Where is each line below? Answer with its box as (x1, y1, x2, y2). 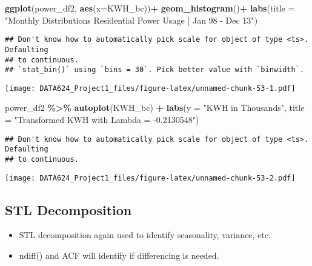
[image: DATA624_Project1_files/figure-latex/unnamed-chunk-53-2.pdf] (5, 173, 296, 182)
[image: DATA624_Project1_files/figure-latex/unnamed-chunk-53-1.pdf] (5, 84, 296, 93)
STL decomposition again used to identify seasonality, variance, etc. (19, 228, 271, 241)
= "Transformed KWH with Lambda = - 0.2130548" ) (5, 113, 199, 126)
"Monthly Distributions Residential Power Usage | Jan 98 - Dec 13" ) (5, 13, 258, 26)
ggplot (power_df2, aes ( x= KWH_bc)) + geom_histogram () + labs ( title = (5, 2, 295, 14)
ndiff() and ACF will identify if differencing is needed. (19, 249, 219, 262)
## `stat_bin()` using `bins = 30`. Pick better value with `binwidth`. (5, 65, 304, 75)
